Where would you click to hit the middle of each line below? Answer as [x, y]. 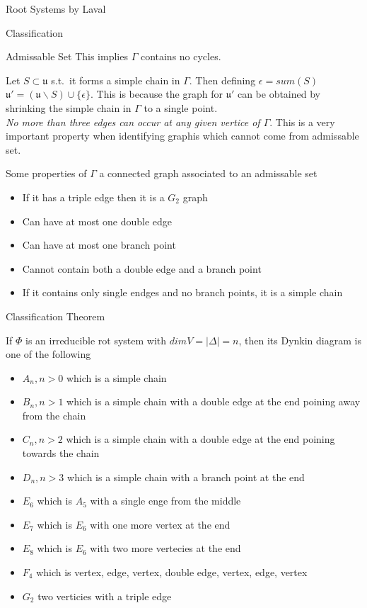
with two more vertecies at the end [165, 548]
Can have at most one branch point [99, 245]
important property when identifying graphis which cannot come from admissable [182, 136]
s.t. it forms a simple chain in [116, 80]
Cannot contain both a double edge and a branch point [142, 268]
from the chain [54, 415]
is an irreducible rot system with [96, 340]
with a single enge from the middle [165, 501]
